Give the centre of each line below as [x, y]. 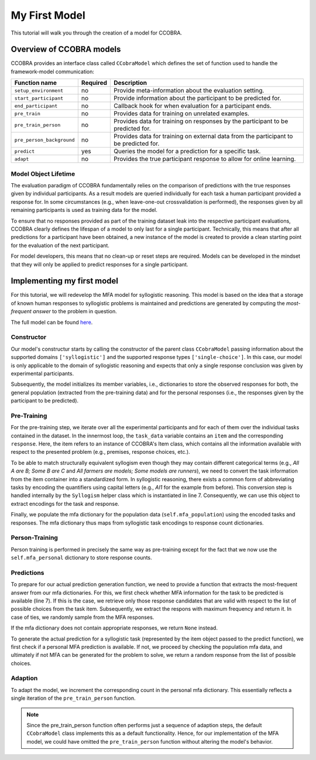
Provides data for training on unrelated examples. [182, 114]
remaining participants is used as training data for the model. [84, 210]
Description [130, 83]
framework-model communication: [53, 71]
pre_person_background [45, 140]
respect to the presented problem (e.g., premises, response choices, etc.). [100, 452]
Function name [36, 83]
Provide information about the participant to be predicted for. [197, 98]
